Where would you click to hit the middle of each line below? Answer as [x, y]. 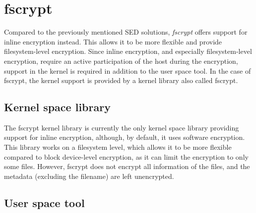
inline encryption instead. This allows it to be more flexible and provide [113, 41]
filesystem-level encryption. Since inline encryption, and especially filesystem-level [128, 51]
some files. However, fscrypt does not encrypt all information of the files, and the [127, 166]
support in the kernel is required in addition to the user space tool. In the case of [128, 70]
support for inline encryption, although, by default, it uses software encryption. [125, 137]
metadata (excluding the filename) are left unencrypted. [89, 176]
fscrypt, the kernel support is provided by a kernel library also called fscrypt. [121, 80]
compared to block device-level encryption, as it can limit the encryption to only [126, 156]
